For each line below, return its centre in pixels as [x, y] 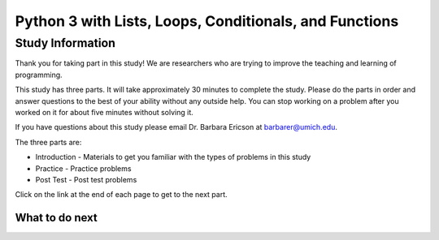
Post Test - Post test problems [86, 179]
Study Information [65, 43]
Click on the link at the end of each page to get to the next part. [121, 195]
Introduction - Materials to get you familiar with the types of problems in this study [173, 157]
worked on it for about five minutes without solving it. [104, 112]
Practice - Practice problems [83, 168]
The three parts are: [48, 142]
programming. [39, 75]
